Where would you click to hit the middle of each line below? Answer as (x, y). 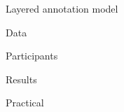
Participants (32, 56)
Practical (25, 103)
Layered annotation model (62, 8)
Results (21, 79)
